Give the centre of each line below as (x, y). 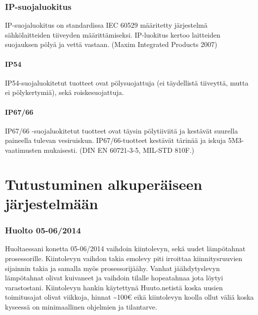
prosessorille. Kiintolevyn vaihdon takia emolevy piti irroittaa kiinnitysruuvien (124, 258)
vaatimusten (23, 150)
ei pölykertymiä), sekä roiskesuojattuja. (64, 92)
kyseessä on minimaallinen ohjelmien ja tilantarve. (81, 306)
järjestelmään (52, 203)
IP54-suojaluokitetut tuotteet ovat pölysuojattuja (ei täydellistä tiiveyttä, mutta (127, 82)
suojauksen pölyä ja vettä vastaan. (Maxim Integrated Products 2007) (111, 44)
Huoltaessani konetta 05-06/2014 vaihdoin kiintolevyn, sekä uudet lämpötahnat (125, 248)
